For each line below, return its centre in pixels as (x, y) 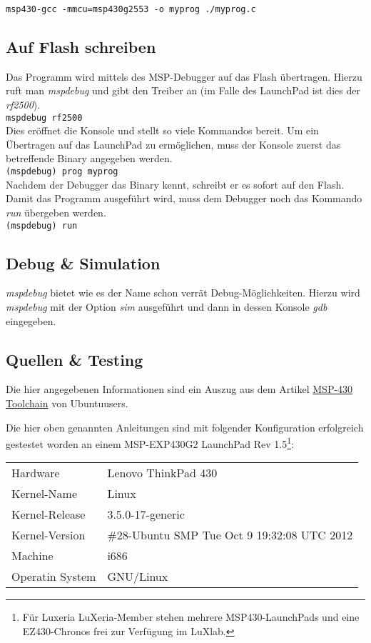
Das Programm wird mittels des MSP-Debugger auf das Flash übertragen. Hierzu (184, 76)
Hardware (36, 473)
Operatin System (54, 577)
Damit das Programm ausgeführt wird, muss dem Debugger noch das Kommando (184, 198)
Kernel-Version (49, 535)
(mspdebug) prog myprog (62, 172)
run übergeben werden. (56, 212)
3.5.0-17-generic (146, 514)
